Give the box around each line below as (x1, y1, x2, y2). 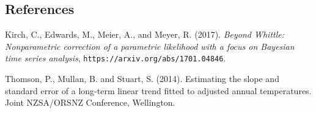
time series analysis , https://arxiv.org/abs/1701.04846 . (5, 52, 226, 64)
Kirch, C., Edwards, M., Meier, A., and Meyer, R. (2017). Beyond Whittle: (5, 28, 284, 41)
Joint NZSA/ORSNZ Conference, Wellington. (5, 96, 175, 109)
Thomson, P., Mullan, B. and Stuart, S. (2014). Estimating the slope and (5, 72, 279, 85)
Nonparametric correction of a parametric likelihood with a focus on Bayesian (5, 39, 295, 52)
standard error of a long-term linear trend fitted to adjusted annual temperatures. (5, 84, 312, 97)
